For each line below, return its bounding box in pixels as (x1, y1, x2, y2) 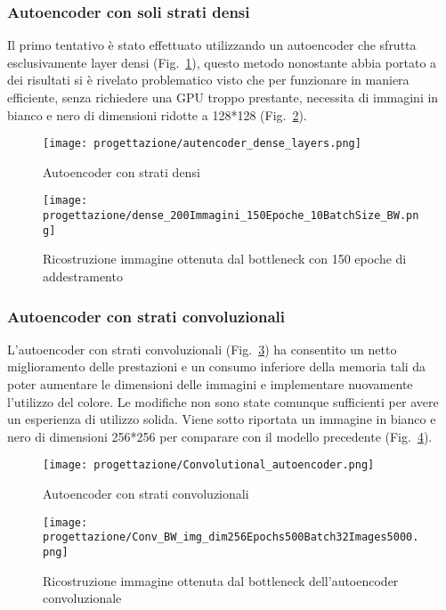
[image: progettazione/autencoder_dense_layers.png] (43, 137, 361, 150)
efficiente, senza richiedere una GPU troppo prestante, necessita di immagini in (7, 88, 439, 106)
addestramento (43, 267, 123, 285)
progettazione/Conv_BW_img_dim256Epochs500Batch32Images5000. (43, 531, 419, 544)
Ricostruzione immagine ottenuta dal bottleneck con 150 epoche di (43, 249, 407, 268)
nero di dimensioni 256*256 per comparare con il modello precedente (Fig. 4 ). (7, 427, 433, 445)
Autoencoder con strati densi (43, 162, 200, 181)
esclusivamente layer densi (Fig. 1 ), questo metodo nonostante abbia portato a (7, 53, 437, 71)
